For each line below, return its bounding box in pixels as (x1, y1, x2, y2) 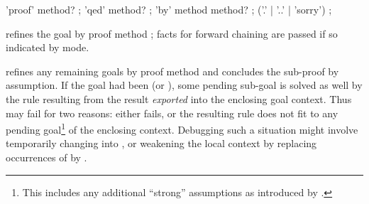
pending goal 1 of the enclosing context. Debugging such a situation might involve (6, 120, 358, 136)
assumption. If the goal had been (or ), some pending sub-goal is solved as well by (6, 77, 363, 92)
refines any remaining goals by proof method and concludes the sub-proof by (6, 63, 339, 78)
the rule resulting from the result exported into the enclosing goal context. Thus (6, 91, 352, 106)
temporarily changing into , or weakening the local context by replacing (6, 136, 317, 151)
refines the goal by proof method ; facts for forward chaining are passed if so (6, 26, 338, 41)
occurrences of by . (6, 150, 87, 164)
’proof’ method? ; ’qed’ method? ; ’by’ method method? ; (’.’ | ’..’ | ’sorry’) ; (6, 2, 332, 16)
